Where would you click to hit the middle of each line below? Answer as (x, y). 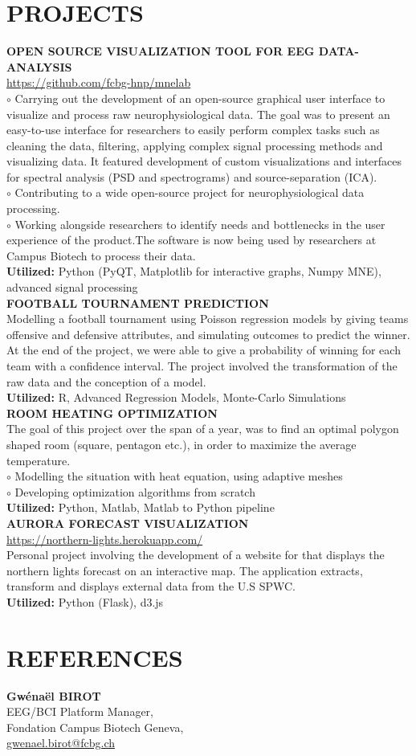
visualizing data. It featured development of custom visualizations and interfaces (204, 161)
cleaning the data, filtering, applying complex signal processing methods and (195, 145)
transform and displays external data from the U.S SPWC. (151, 586)
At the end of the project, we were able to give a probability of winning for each (204, 350)
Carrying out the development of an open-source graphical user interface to (200, 98)
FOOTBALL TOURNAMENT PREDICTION (138, 302)
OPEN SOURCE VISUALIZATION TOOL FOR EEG (161, 51)
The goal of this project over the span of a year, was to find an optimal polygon (203, 429)
